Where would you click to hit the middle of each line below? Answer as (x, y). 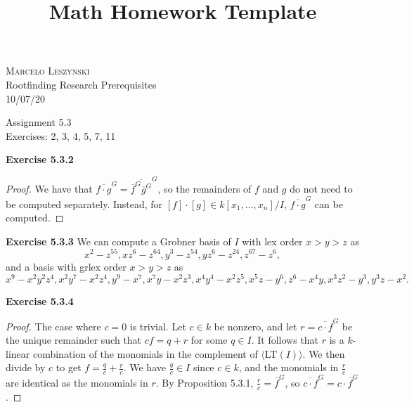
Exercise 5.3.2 (40, 159)
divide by (26, 367)
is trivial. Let (158, 326)
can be (329, 203)
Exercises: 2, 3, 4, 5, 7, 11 (61, 135)
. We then (324, 353)
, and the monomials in (289, 367)
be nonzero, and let (255, 326)
